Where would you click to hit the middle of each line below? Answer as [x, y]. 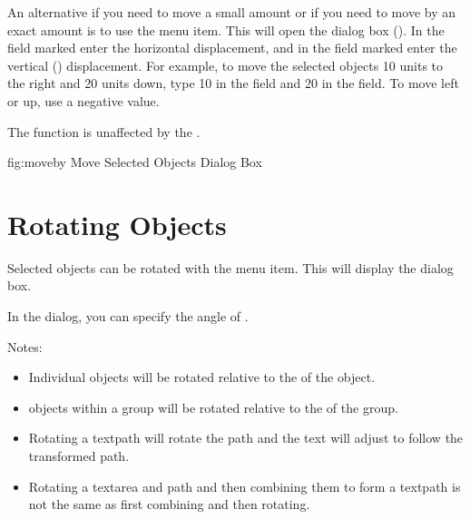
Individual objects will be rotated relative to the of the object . [202, 377]
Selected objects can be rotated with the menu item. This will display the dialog [230, 267]
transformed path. [79, 456]
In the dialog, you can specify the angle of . [128, 316]
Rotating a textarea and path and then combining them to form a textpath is [245, 486]
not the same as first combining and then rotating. [169, 504]
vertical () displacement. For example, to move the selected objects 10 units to [225, 65]
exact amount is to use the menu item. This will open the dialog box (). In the [226, 29]
